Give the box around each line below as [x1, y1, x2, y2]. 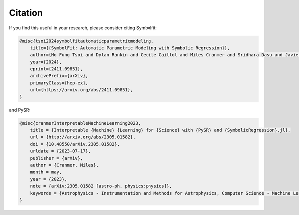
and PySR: [9, 107, 31, 113]
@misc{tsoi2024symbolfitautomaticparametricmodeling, [19, 38, 154, 44]
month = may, [30, 169, 62, 175]
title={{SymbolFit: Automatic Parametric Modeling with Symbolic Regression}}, [30, 45, 230, 51]
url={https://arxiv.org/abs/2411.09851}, [30, 87, 133, 93]
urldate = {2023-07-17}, [30, 148, 91, 154]
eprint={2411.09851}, [30, 66, 83, 72]
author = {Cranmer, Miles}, [30, 162, 99, 168]
